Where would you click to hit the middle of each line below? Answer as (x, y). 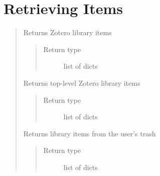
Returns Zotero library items (67, 32)
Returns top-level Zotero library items (82, 82)
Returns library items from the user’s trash (90, 133)
